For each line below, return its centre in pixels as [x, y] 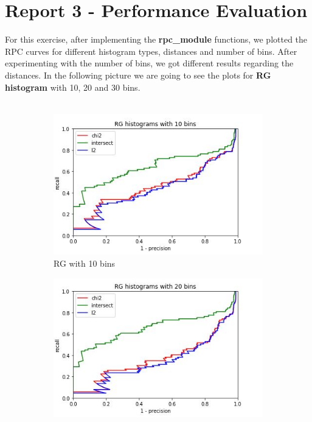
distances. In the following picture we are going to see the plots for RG [138, 75]
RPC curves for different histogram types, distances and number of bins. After [151, 51]
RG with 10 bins [85, 263]
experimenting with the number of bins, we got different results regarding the [149, 63]
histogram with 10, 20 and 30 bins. [73, 87]
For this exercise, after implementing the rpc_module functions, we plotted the [156, 39]
